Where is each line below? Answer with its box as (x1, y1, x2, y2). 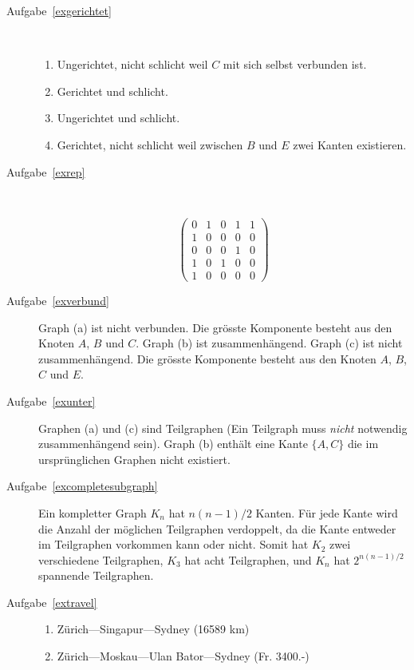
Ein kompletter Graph (38, 504, 147, 521)
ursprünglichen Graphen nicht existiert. (38, 450, 231, 467)
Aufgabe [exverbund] (6, 291, 109, 308)
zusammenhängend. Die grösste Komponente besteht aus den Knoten (38, 350, 377, 367)
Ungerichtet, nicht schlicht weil (57, 56, 208, 73)
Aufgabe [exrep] (6, 163, 85, 180)
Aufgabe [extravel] (6, 593, 97, 610)
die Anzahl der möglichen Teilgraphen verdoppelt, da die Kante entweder (38, 520, 396, 537)
